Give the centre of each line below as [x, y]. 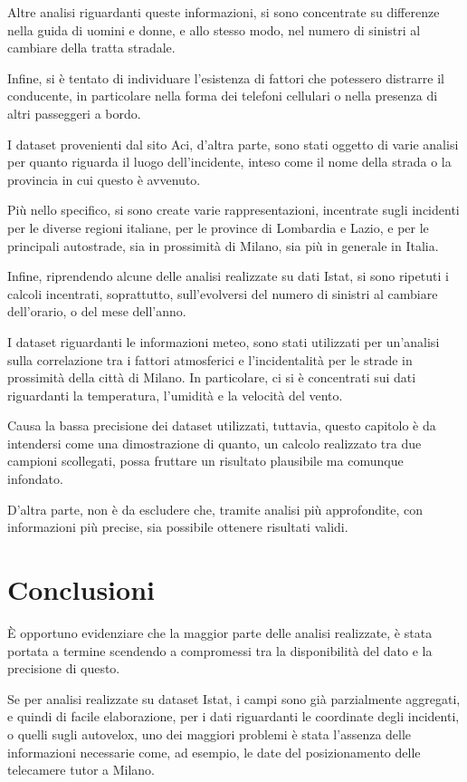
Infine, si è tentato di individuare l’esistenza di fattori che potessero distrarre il [226, 77]
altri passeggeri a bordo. [74, 113]
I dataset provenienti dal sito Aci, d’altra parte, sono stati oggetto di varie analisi [233, 144]
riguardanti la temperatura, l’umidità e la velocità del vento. [175, 395]
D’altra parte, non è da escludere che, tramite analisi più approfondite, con [215, 509]
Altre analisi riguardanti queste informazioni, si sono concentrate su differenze [224, 12]
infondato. [35, 479]
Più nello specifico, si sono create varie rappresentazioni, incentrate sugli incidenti [233, 210]
